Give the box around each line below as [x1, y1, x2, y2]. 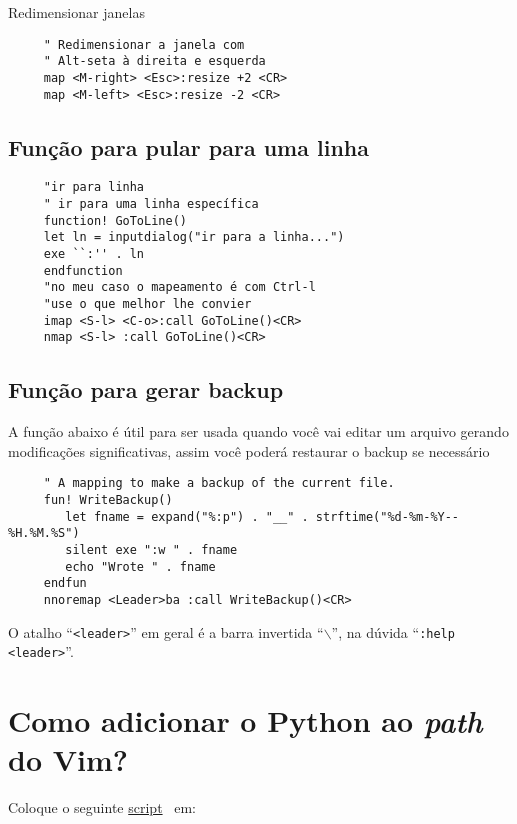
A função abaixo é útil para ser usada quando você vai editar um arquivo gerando [8, 421, 509, 442]
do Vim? [8, 739, 129, 780]
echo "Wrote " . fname [65, 559, 216, 574]
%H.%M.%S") [8, 526, 80, 541]
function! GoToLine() [43, 213, 187, 228]
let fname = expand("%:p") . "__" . [65, 509, 309, 524]
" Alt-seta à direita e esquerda [43, 54, 266, 69]
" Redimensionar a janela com [43, 37, 245, 52]
